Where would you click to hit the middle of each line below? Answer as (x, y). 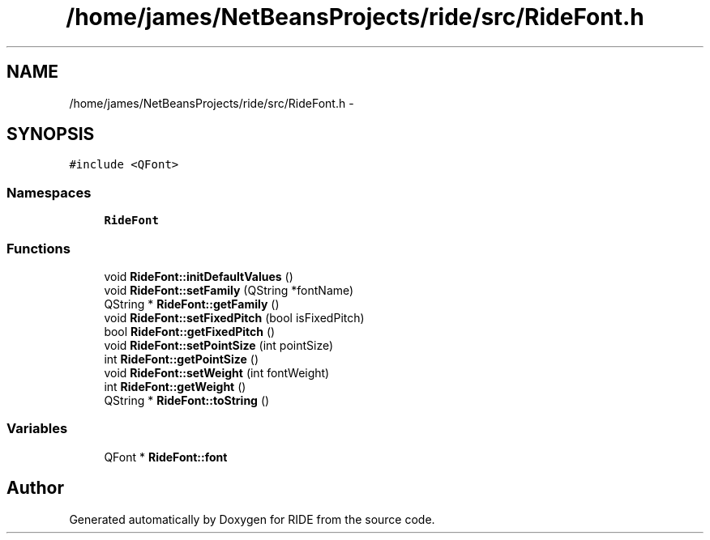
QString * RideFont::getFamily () (192, 304)
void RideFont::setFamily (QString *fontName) (229, 290)
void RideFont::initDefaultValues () (199, 276)
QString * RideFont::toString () (187, 400)
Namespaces (49, 192)
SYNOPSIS (51, 134)
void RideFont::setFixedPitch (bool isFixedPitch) (234, 317)
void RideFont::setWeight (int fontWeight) (217, 372)
